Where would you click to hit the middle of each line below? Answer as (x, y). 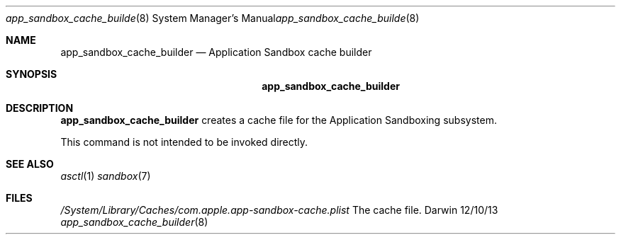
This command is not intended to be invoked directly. (184, 142)
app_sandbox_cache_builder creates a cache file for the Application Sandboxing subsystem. (279, 120)
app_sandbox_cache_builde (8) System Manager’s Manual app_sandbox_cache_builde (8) (213, 18)
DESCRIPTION (40, 108)
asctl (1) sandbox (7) (106, 176)
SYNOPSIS (32, 74)
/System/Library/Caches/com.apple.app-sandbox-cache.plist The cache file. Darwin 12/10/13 (279, 210)
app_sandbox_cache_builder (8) (134, 222)
